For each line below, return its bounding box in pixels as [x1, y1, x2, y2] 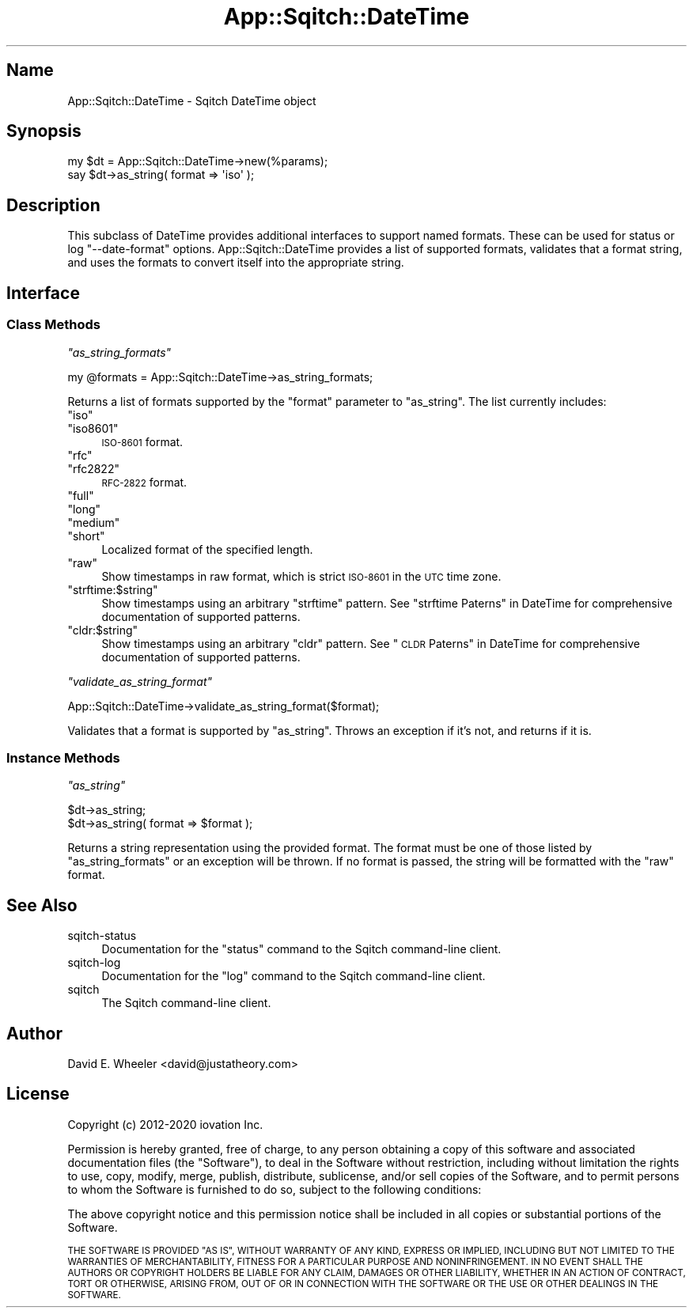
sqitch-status [67, 929, 137, 943]
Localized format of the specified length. [101, 542, 313, 556]
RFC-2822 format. [101, 475, 187, 489]
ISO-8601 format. [101, 434, 184, 449]
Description [6, 195, 100, 215]
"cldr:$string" [67, 623, 138, 637]
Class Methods [6, 316, 100, 333]
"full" [67, 488, 94, 502]
